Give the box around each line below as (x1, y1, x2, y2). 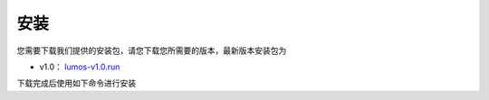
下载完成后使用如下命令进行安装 (16, 77, 136, 89)
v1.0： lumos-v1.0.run (39, 61, 120, 72)
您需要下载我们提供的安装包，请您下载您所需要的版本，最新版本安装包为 (16, 45, 287, 56)
